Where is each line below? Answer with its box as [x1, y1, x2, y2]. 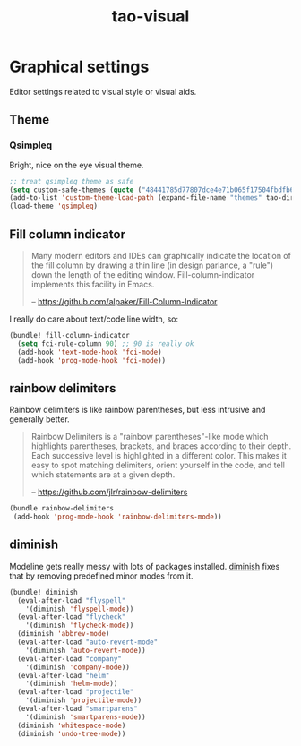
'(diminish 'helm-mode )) [25, 679, 118, 689]
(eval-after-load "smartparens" [17, 705, 139, 714]
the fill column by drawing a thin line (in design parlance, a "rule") [30, 260, 274, 270]
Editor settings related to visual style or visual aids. [9, 86, 197, 97]
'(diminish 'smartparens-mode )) [25, 712, 146, 722]
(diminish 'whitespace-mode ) [17, 721, 126, 730]
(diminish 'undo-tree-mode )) [17, 729, 126, 738]
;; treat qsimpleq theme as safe [9, 176, 134, 185]
